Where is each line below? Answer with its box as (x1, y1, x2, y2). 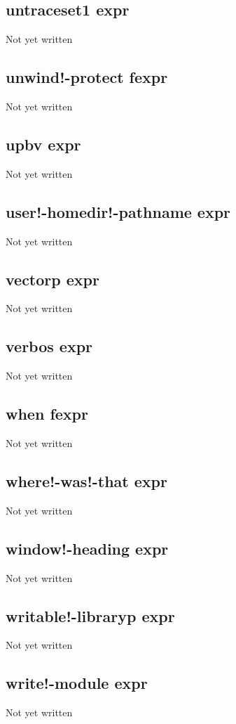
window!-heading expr (6, 537, 169, 559)
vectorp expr (6, 268, 99, 290)
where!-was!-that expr (6, 470, 167, 491)
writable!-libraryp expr (6, 605, 175, 626)
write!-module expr (6, 672, 148, 694)
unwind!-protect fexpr (6, 66, 168, 88)
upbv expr (6, 133, 81, 155)
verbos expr (6, 335, 93, 357)
